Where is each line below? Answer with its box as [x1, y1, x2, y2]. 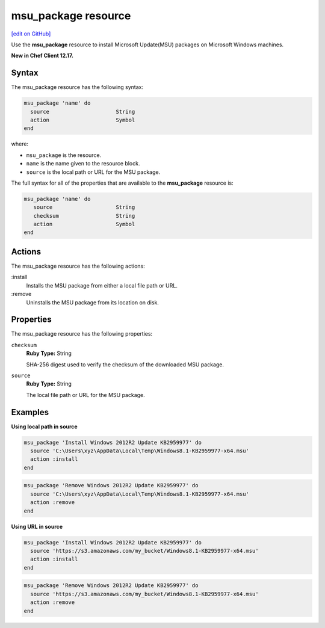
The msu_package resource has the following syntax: [11, 84, 144, 91]
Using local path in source [11, 423, 78, 430]
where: [11, 140, 29, 147]
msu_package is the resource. [26, 151, 102, 159]
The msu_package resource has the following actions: [11, 262, 146, 269]
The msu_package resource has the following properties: [11, 330, 153, 337]
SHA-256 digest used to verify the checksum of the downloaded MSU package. [26, 361, 224, 368]
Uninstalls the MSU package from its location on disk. [26, 298, 159, 306]
